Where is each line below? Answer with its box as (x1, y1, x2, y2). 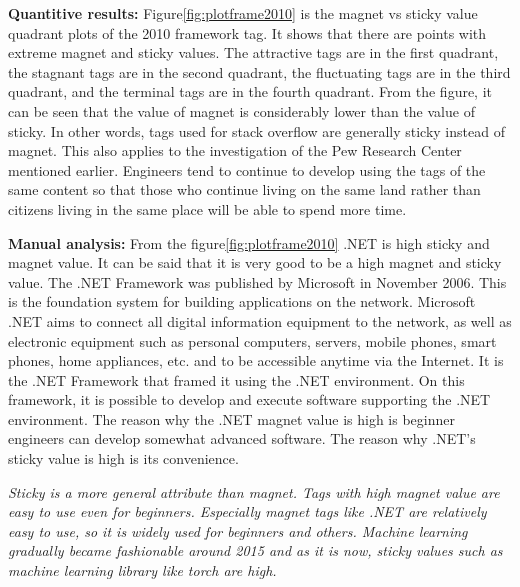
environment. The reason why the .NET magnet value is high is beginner (8, 408, 455, 429)
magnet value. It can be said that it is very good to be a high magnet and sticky (8, 252, 502, 273)
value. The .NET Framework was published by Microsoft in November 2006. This (8, 271, 507, 292)
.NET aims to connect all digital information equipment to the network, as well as (8, 310, 512, 331)
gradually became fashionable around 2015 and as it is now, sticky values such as (8, 540, 503, 561)
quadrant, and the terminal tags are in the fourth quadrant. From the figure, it (8, 81, 493, 102)
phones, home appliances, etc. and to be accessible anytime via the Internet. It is (8, 350, 504, 371)
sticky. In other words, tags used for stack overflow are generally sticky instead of (8, 120, 505, 141)
